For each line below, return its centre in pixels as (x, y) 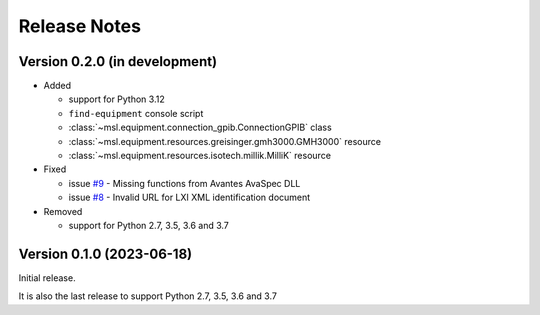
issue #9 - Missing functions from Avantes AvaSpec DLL (184, 183)
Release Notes (80, 26)
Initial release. (47, 277)
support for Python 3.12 (116, 99)
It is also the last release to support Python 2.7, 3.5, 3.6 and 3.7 (147, 296)
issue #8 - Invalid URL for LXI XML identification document (189, 197)
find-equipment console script (136, 113)
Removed (63, 211)
